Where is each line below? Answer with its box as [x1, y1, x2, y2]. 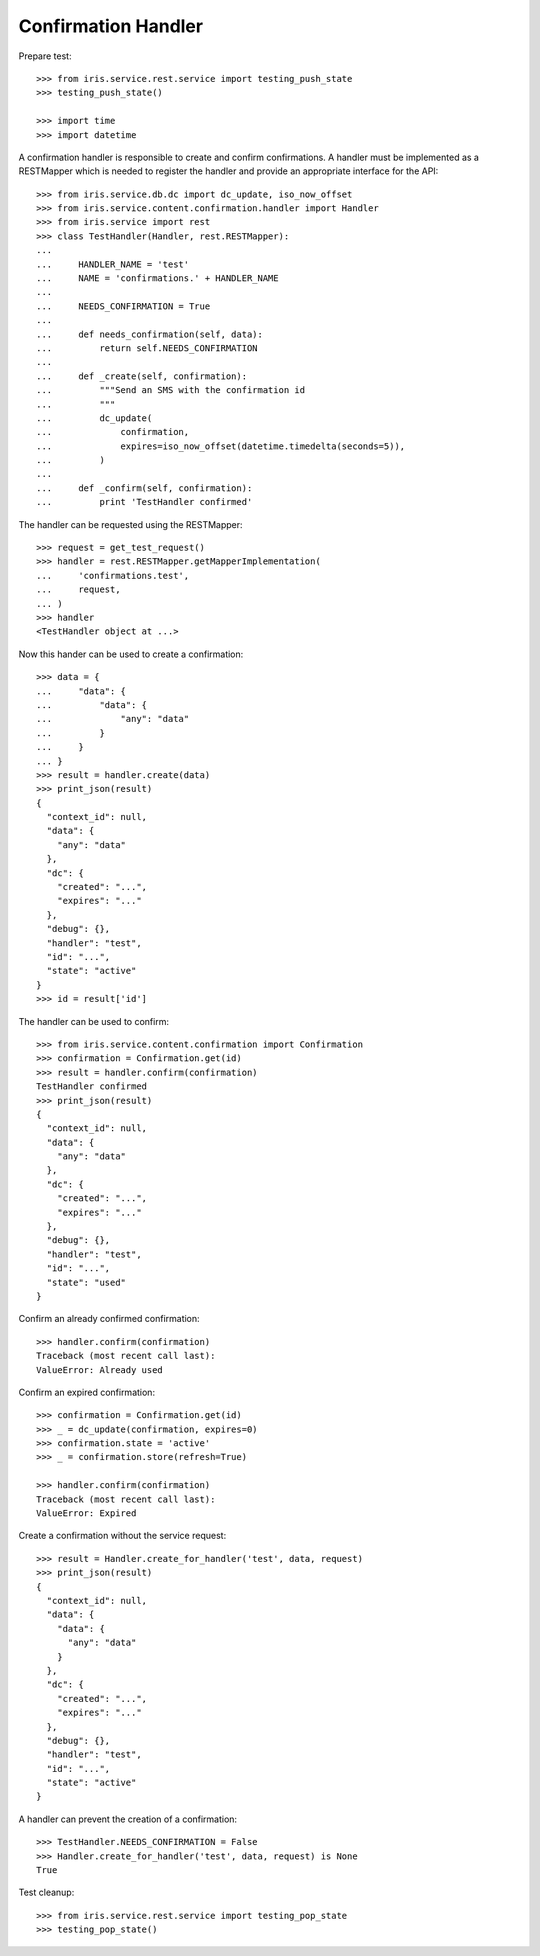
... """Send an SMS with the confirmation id [36, 385, 305, 396]
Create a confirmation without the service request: [18, 1530, 227, 1542]
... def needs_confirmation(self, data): [36, 328, 264, 340]
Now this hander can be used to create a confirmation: [18, 648, 244, 660]
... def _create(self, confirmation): [36, 370, 248, 382]
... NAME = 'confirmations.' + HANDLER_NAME [36, 273, 279, 284]
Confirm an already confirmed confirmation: [18, 1313, 200, 1325]
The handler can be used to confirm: [18, 1015, 170, 1027]
